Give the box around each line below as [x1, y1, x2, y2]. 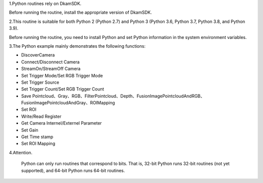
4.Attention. [9, 149, 33, 155]
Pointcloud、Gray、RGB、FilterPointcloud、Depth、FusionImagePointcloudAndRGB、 [32, 93, 205, 99]
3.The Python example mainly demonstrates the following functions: [9, 43, 146, 49]
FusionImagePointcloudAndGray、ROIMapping [21, 100, 115, 106]
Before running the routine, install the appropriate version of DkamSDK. [9, 10, 152, 16]
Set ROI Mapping [21, 141, 56, 146]
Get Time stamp [21, 134, 54, 140]
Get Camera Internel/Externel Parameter [21, 120, 102, 126]
